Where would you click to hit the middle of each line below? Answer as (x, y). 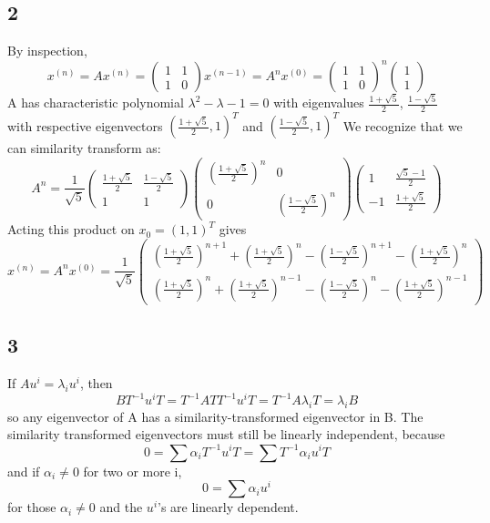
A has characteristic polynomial (96, 102)
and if (24, 471)
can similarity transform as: (84, 148)
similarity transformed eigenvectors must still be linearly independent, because (226, 434)
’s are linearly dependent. (228, 507)
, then (96, 382)
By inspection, (47, 51)
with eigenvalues (319, 102)
